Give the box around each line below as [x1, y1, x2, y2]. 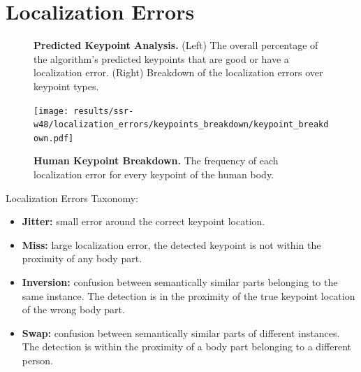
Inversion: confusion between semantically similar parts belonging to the [22, 275, 338, 289]
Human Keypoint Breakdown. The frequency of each [34, 153, 279, 168]
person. [22, 353, 53, 367]
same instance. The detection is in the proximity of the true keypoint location [22, 288, 355, 303]
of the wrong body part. [22, 302, 125, 317]
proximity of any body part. [22, 251, 142, 266]
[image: [34, 106, 69, 116]
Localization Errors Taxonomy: [6, 190, 138, 205]
